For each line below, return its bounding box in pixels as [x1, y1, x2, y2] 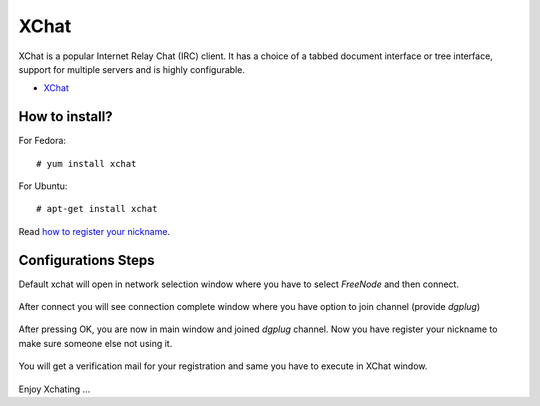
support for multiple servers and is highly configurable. [18, 63, 245, 75]
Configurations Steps [18, 251, 155, 269]
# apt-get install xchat [36, 203, 158, 215]
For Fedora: [18, 135, 67, 147]
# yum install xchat [36, 158, 137, 169]
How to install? [18, 108, 114, 125]
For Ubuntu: [18, 180, 68, 192]
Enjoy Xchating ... [18, 383, 91, 395]
